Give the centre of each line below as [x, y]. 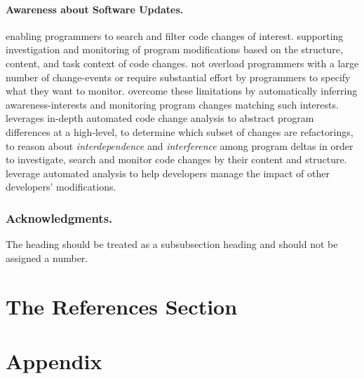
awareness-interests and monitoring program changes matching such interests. [172, 104]
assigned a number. [47, 257]
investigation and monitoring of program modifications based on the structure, [174, 49]
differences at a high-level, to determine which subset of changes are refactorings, [180, 131]
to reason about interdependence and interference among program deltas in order [180, 145]
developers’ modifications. [61, 187]
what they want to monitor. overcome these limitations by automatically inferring [182, 91]
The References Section [122, 306]
